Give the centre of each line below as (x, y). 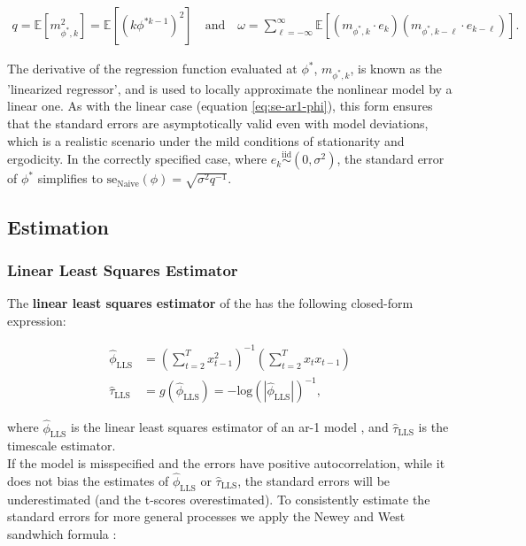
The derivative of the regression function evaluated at (152, 69)
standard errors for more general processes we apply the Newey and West (206, 516)
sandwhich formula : (62, 533)
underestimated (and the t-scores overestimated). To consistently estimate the (219, 499)
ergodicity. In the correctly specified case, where (137, 159)
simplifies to (70, 178)
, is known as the (396, 69)
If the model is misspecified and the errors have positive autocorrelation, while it (226, 462)
